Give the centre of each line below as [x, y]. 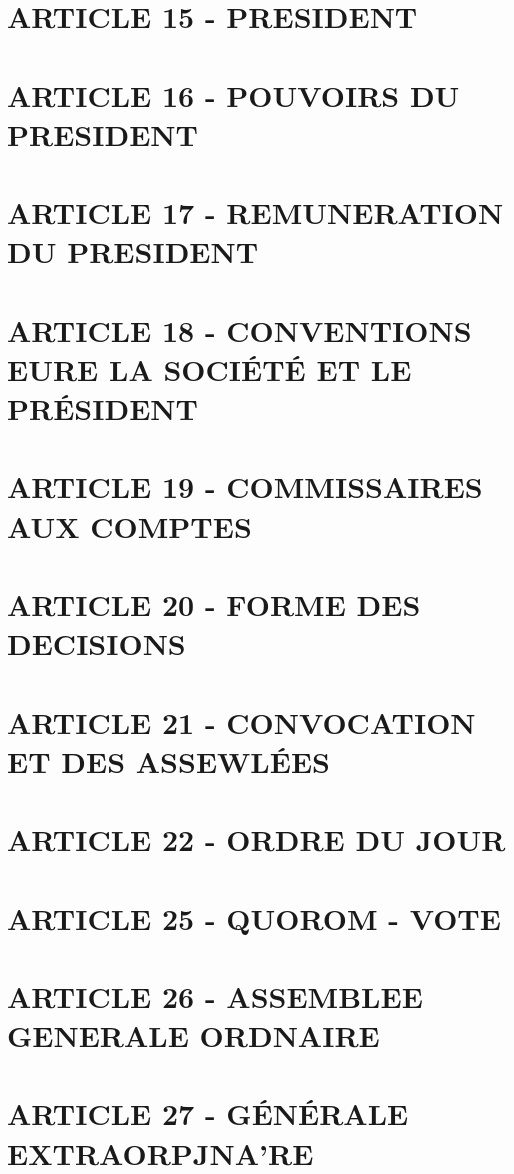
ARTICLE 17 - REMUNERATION [255, 212]
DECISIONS [96, 643]
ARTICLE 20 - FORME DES [214, 604]
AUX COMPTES [129, 525]
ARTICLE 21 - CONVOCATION [241, 721]
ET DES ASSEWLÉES [168, 760]
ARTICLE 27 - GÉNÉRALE [208, 1113]
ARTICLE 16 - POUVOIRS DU [233, 94]
